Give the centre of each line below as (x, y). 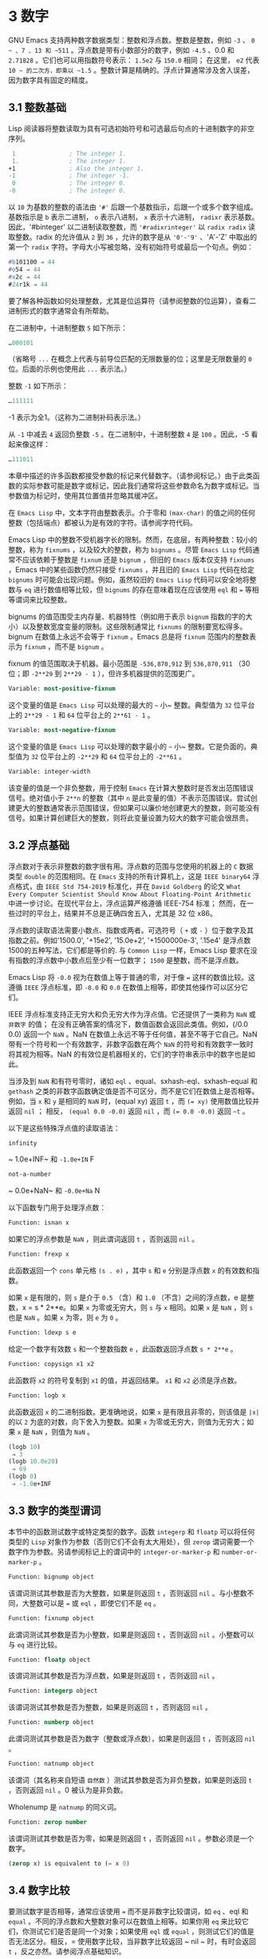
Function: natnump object (51, 1764)
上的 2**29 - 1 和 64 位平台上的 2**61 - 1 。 (81, 715)
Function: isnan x (39, 1223)
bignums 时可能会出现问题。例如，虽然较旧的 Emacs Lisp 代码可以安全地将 (129, 579)
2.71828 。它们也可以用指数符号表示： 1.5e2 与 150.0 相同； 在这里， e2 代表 (134, 60)
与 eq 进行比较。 (35, 1644)
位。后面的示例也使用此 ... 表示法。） (70, 369)
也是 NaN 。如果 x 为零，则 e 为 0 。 (65, 1318)
